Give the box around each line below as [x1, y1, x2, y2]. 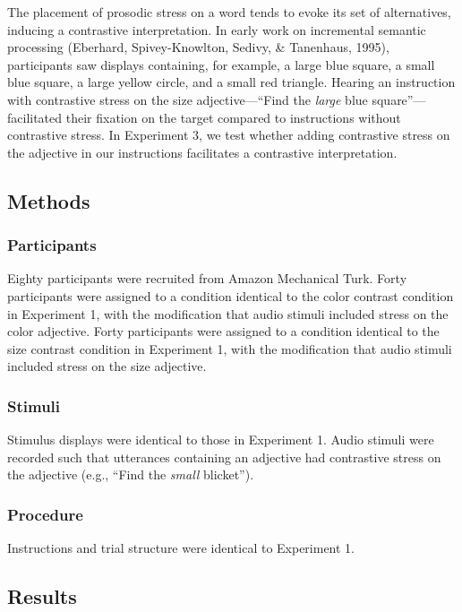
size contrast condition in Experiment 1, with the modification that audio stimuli [7, 339, 452, 358]
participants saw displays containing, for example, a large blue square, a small [7, 55, 435, 73]
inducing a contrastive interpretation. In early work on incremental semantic [7, 20, 426, 39]
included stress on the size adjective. [7, 357, 207, 375]
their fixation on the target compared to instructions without [65, 108, 401, 126]
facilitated [7, 108, 63, 126]
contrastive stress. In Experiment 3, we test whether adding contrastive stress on [7, 125, 450, 144]
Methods [7, 186, 90, 214]
